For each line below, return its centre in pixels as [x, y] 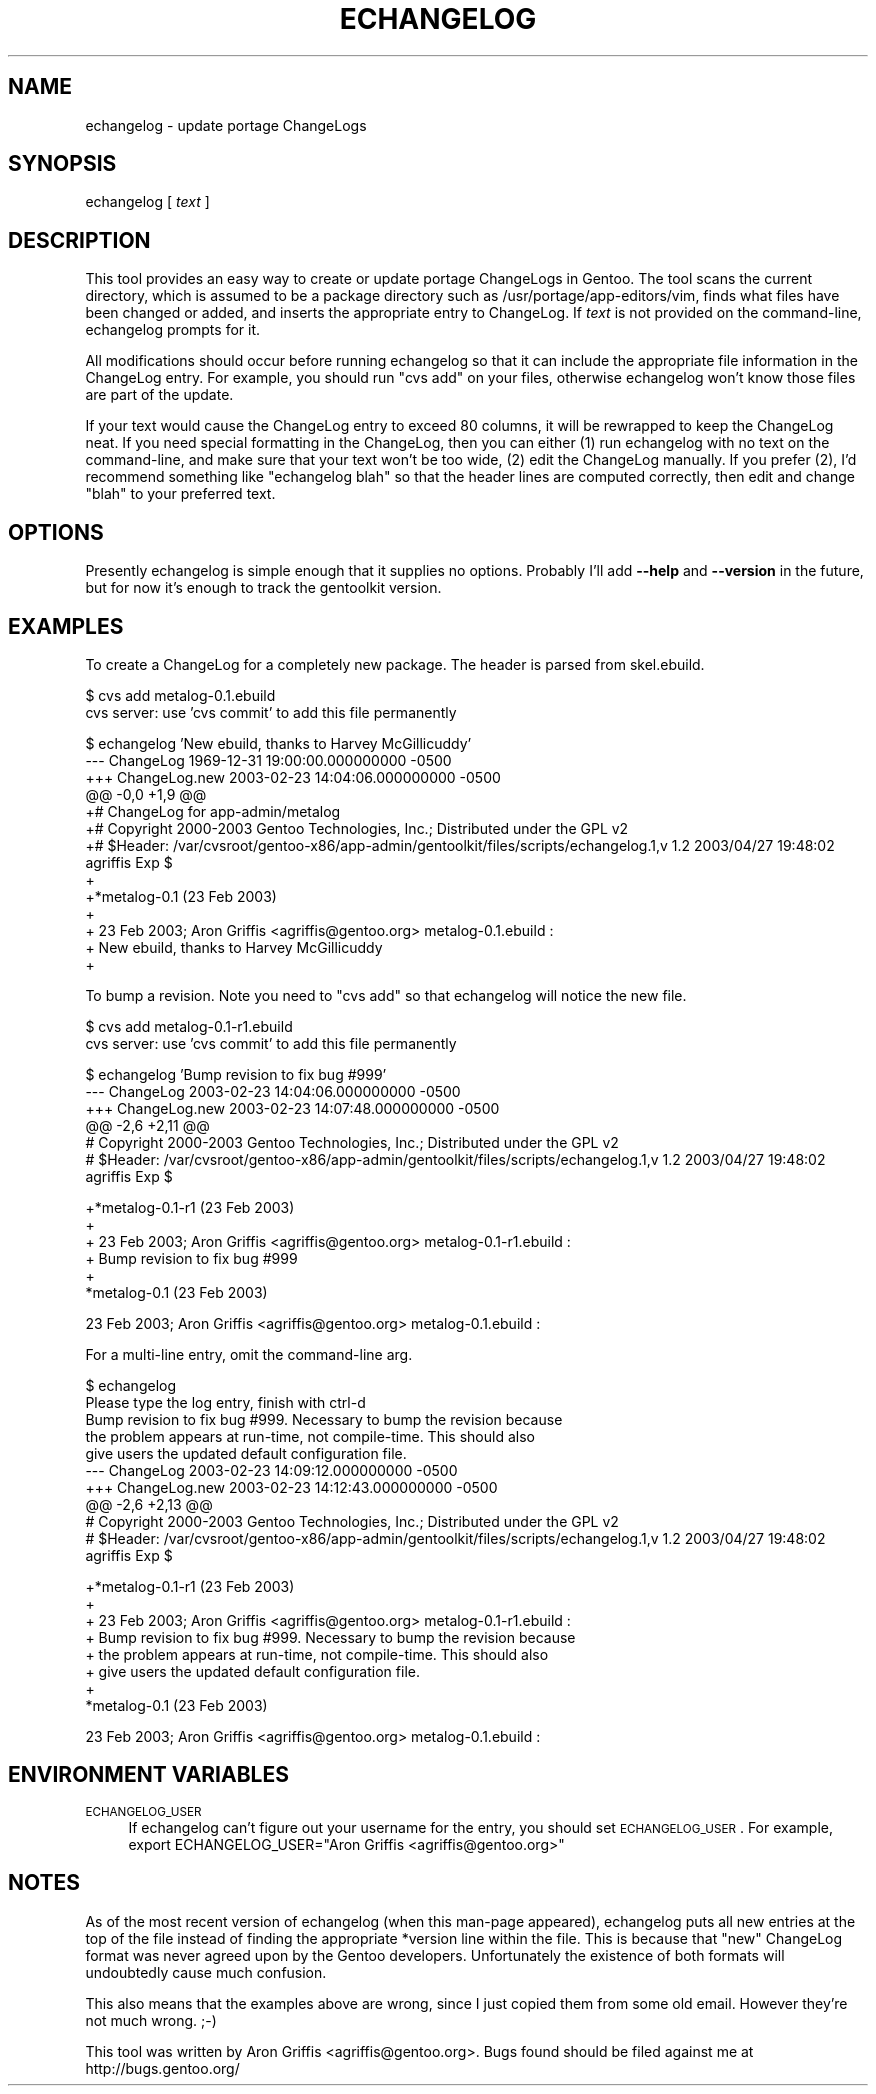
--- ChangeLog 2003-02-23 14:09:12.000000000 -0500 [271, 1470]
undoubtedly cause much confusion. [206, 1972]
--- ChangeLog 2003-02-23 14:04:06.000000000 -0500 [273, 1091]
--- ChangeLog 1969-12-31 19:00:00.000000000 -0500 [268, 760]
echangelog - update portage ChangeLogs [226, 125]
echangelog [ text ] [147, 202]
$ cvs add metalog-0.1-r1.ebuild [189, 1026]
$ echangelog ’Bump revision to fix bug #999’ [236, 1074]
